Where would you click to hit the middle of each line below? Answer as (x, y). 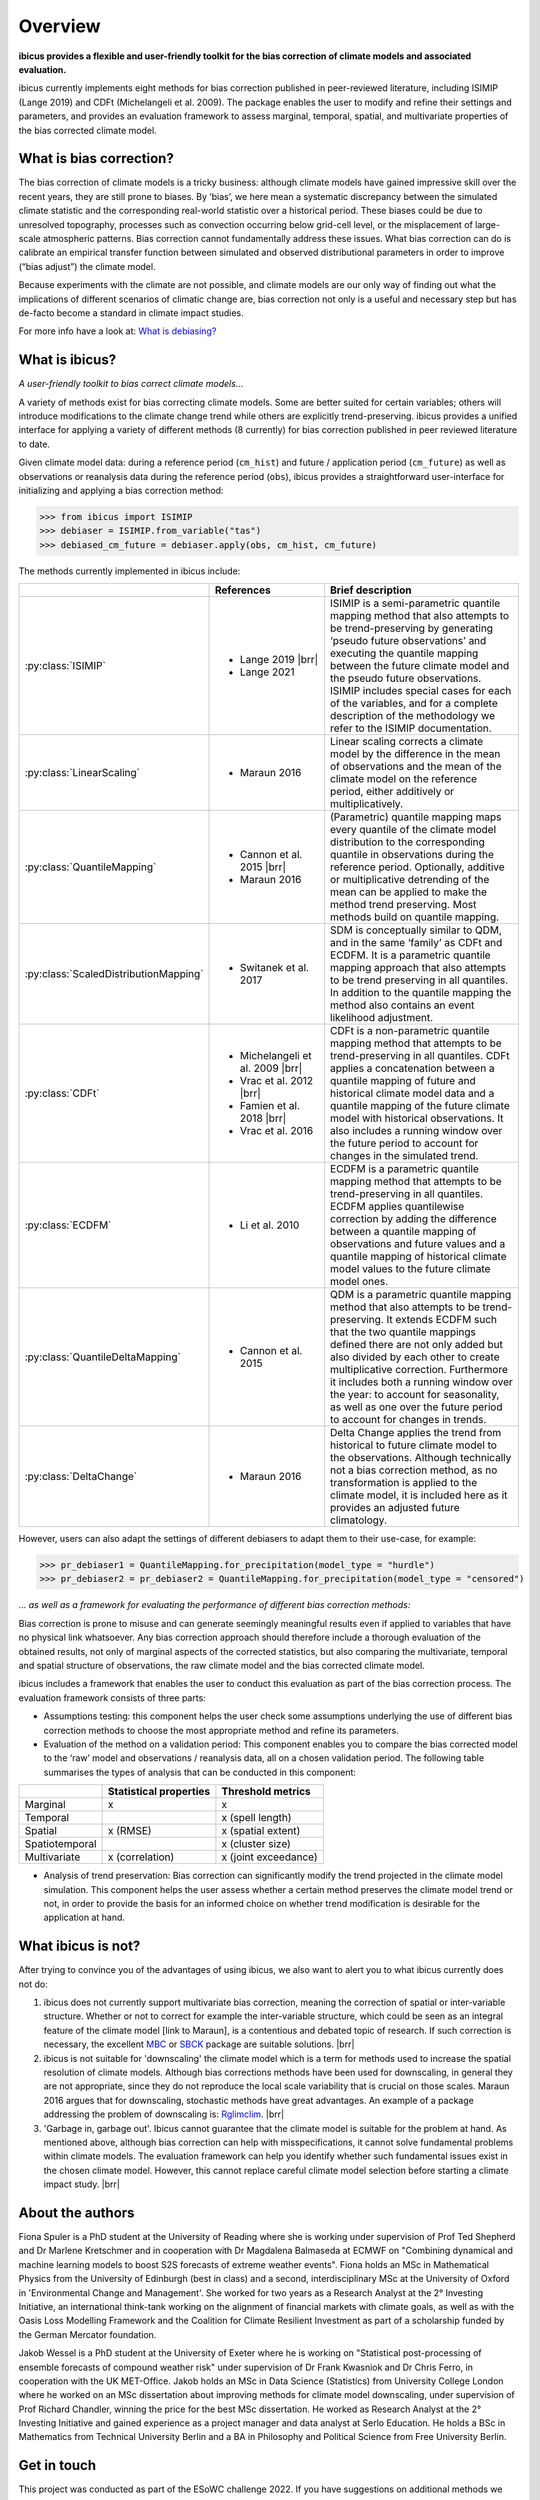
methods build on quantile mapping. (415, 917)
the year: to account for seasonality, (415, 1395)
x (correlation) (141, 1857)
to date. (34, 444)
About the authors (76, 2212)
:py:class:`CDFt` (62, 1093)
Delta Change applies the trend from (416, 1433)
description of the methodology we (412, 716)
